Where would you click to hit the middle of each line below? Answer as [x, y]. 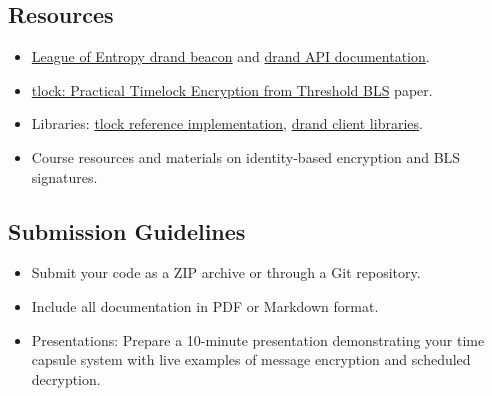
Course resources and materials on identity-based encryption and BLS [246, 156]
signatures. [64, 176]
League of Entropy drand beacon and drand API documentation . [230, 56]
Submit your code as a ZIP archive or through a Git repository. [226, 272]
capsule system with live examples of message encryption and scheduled [251, 359]
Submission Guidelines [127, 230]
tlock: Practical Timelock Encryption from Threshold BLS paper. [232, 89]
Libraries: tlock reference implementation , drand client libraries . [227, 123]
